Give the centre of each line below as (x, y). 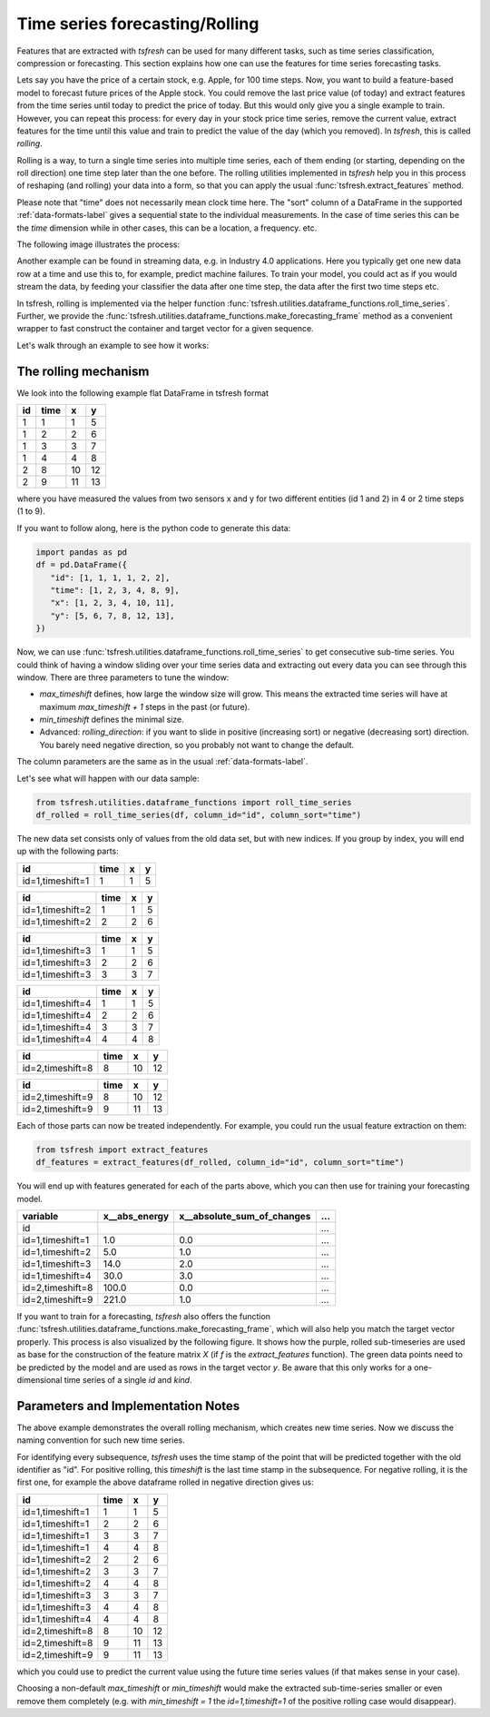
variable (40, 1216)
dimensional (39, 1379)
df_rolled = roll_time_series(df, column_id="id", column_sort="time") (199, 815)
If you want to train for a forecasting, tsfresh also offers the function (144, 1316)
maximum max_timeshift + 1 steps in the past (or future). (145, 706)
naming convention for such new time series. (101, 1440)
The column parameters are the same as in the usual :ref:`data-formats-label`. (162, 762)
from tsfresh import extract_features (122, 1150)
